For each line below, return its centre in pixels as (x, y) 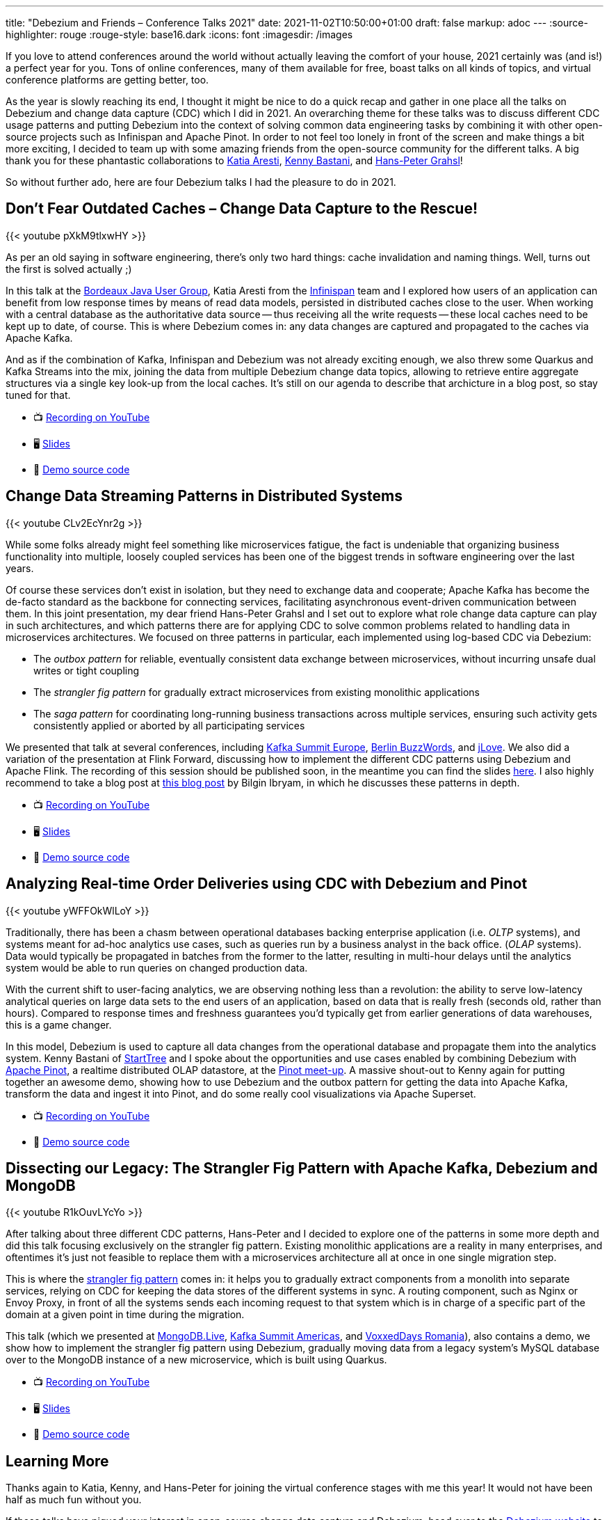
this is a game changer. (59, 1024)
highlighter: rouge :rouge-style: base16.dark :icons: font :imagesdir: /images (179, 34)
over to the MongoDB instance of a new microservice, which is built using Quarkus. (196, 1360)
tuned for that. (38, 395)
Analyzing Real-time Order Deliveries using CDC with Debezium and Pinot (267, 884)
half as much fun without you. (74, 1500)
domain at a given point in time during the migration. (125, 1315)
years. (20, 568)
